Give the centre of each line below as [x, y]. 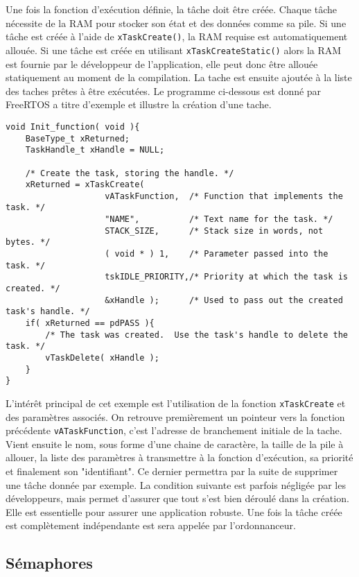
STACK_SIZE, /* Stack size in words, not [214, 231]
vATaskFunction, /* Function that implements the [224, 196]
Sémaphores [49, 563]
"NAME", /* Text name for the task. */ [219, 219]
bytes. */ [28, 242]
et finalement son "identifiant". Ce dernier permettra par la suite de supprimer [172, 471]
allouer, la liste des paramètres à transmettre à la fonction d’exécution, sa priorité [179, 457]
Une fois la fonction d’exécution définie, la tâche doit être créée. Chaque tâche [172, 9]
